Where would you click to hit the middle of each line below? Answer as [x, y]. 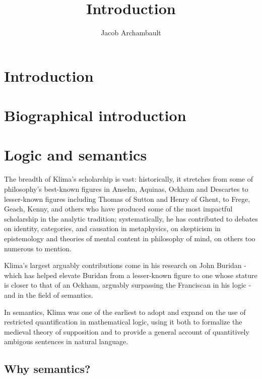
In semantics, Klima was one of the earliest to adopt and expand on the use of [125, 312]
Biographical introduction [95, 115]
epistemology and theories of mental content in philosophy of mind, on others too [130, 238]
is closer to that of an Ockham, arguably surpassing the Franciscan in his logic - [128, 285]
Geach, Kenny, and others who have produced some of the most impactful [118, 209]
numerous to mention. [38, 248]
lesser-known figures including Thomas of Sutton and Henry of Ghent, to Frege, [127, 199]
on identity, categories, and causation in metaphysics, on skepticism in [112, 228]
